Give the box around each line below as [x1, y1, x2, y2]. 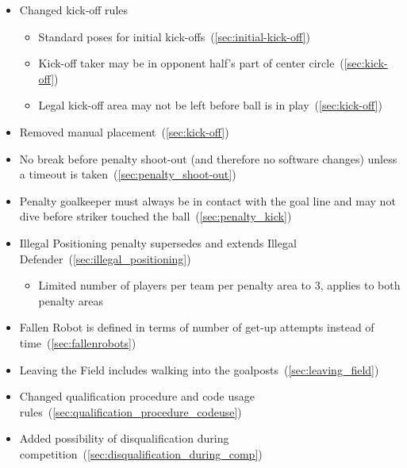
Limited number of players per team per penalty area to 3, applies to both [38, 277, 401, 293]
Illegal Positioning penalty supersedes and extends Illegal [19, 234, 297, 251]
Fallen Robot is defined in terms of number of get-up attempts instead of [19, 319, 374, 336]
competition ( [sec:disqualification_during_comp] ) [19, 445, 263, 462]
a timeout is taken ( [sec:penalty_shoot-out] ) [19, 166, 236, 182]
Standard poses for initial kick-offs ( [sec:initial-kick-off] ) [38, 28, 310, 44]
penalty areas [38, 292, 103, 309]
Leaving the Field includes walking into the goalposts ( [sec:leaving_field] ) [19, 361, 379, 378]
